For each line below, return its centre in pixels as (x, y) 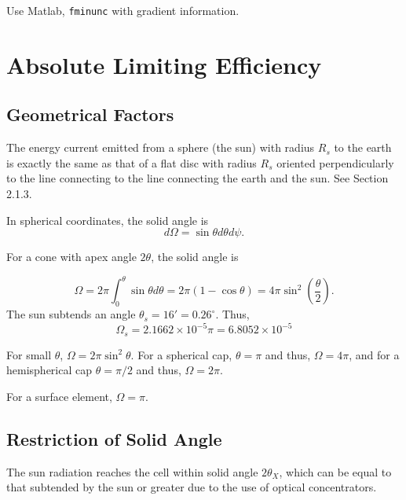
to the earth (363, 147)
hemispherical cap (49, 370)
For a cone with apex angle (71, 257)
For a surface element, (59, 396)
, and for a (374, 354)
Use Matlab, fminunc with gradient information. (123, 10)
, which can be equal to (335, 471)
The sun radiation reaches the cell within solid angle (132, 471)
